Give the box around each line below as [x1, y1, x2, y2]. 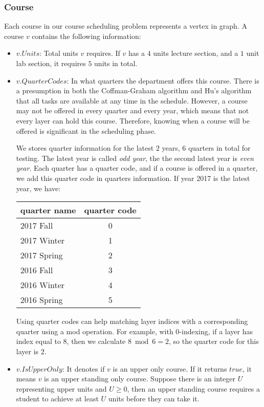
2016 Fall [20, 264, 53, 276]
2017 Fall [20, 219, 53, 232]
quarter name [20, 204, 76, 216]
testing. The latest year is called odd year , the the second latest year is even [16, 152, 254, 163]
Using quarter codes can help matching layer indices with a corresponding [16, 316, 248, 327]
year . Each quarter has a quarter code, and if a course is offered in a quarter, [16, 162, 258, 173]
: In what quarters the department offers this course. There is [67, 75, 259, 86]
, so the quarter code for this [169, 336, 259, 347]
